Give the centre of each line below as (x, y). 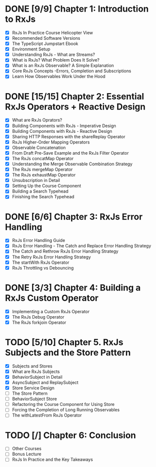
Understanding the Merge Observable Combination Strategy (72, 164)
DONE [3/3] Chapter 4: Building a (73, 288)
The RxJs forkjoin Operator (39, 322)
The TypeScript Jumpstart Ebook (45, 44)
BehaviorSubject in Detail (37, 377)
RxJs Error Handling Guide (39, 241)
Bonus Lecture (27, 454)
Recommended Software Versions (46, 38)
